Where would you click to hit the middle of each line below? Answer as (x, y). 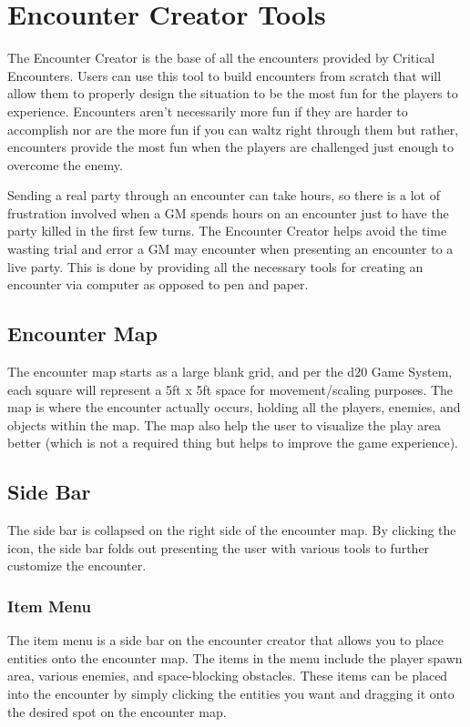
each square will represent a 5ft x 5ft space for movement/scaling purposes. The (230, 389)
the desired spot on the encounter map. (117, 711)
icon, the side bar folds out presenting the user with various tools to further (219, 547)
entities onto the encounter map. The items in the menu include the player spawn (235, 657)
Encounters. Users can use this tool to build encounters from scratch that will (225, 75)
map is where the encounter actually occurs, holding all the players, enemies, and (234, 407)
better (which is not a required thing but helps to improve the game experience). (233, 443)
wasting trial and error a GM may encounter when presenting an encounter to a (230, 249)
